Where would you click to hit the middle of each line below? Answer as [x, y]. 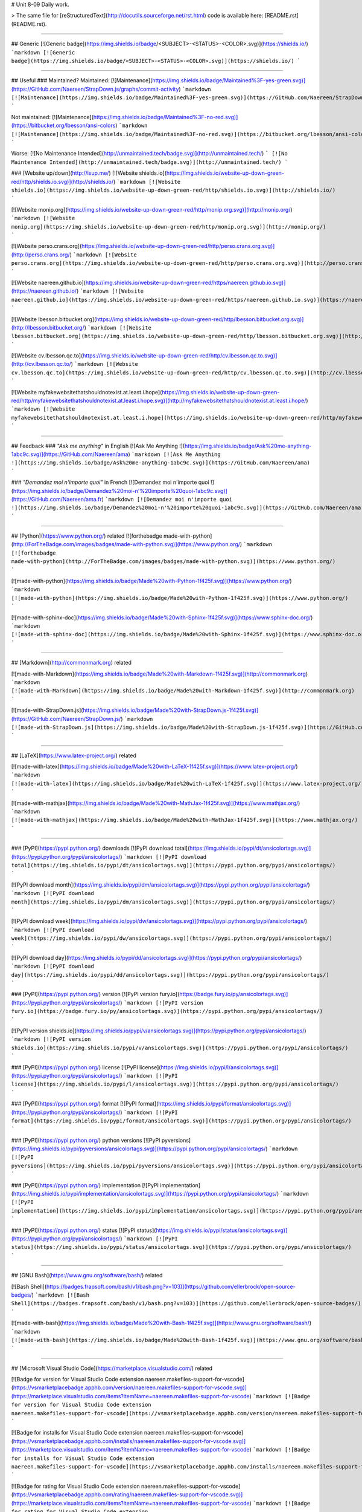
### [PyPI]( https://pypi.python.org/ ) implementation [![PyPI [85, 1185]
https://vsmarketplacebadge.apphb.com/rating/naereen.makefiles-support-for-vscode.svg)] [128, 1494]
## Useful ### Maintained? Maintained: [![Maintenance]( [82, 80]
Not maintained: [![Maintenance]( [52, 117]
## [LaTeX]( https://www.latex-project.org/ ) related [74, 755]
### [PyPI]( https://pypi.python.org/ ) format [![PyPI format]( [85, 1104]
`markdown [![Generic [43, 52]
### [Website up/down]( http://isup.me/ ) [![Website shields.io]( [89, 173]
